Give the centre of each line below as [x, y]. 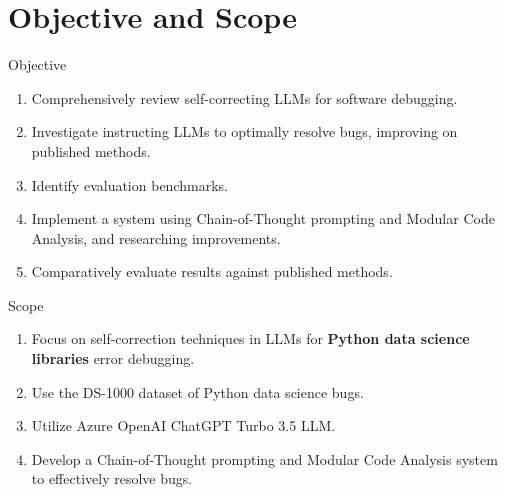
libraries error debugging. [113, 358]
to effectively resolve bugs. [112, 478]
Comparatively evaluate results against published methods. [212, 271]
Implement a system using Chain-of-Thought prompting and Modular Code [263, 218]
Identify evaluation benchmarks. [129, 184]
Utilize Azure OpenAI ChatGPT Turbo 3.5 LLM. [183, 425]
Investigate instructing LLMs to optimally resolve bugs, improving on [244, 131]
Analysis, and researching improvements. [156, 237]
